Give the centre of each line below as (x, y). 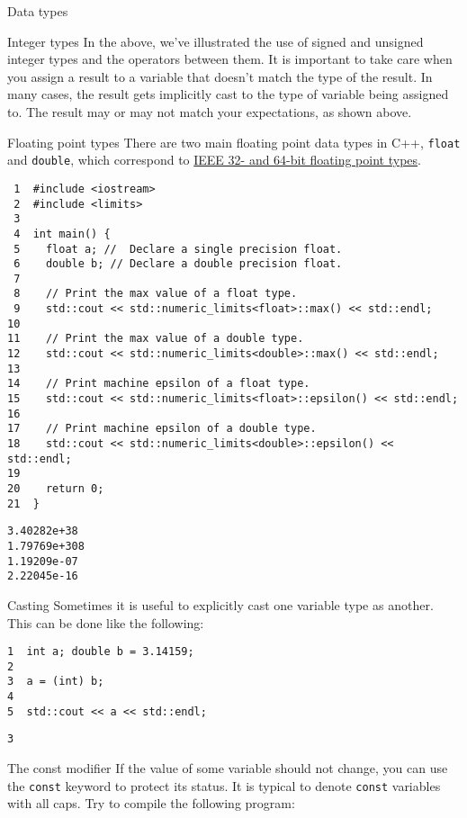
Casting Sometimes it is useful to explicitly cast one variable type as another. (220, 604)
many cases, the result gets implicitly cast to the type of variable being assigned (228, 94)
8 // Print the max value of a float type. (156, 294)
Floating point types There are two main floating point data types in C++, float (234, 142)
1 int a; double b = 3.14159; (101, 652)
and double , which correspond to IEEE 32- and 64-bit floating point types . (214, 160)
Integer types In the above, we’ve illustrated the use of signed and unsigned (216, 41)
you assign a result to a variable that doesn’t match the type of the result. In (220, 76)
